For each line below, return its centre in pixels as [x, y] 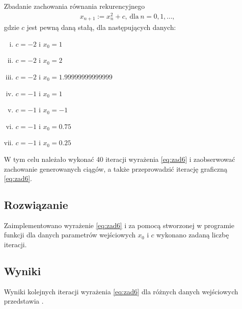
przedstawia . [24, 301]
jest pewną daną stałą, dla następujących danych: [101, 27]
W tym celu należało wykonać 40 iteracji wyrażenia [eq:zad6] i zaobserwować [120, 159]
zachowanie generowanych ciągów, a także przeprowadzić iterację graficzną [116, 168]
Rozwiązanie [36, 205]
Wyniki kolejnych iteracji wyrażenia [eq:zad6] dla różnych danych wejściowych [121, 291]
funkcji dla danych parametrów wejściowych [70, 235]
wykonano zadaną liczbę [193, 235]
